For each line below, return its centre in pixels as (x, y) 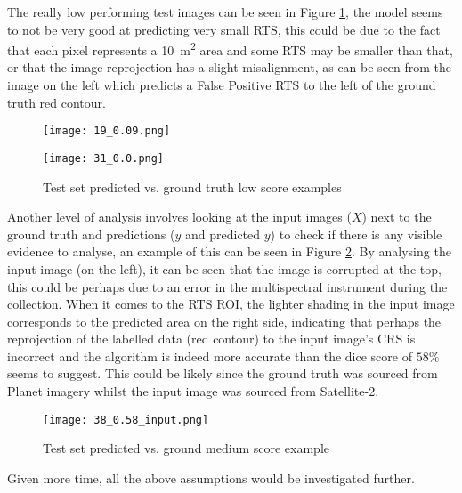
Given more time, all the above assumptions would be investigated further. (211, 477)
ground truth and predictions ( (91, 234)
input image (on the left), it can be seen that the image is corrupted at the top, (224, 268)
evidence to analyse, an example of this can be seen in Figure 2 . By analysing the (229, 251)
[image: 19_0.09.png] (107, 131)
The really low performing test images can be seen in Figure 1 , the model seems (225, 12)
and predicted (223, 234)
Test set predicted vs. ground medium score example (186, 448)
